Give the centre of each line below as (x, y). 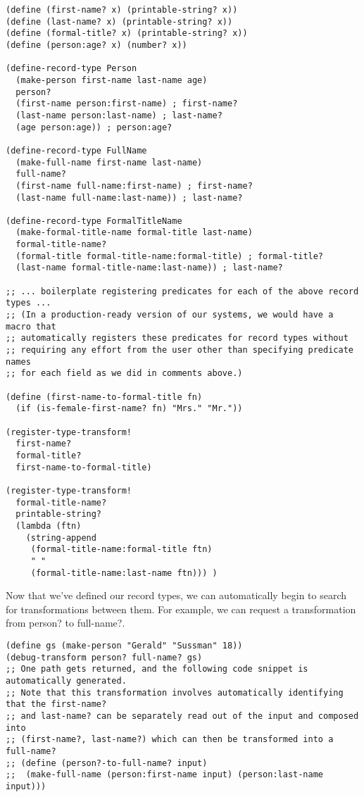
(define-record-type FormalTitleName (94, 221)
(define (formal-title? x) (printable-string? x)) (127, 33)
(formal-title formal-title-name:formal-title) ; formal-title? (170, 256)
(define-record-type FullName (76, 150)
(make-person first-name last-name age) (112, 80)
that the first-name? (56, 704)
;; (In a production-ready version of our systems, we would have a (170, 315)
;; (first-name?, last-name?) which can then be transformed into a (170, 740)
